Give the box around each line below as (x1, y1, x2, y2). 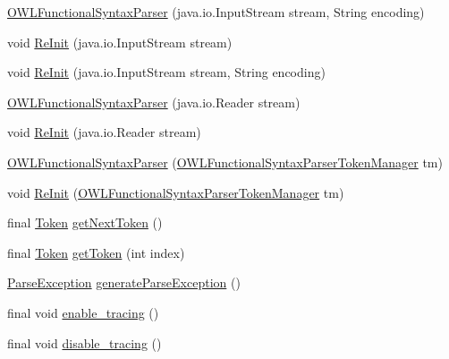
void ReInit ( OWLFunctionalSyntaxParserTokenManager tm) (7, 183, 344, 201)
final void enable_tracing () (7, 303, 159, 321)
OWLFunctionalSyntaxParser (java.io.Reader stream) (7, 92, 301, 111)
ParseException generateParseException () (7, 273, 241, 292)
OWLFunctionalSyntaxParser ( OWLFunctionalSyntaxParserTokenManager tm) (7, 152, 443, 171)
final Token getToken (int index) (7, 243, 185, 261)
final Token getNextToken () (7, 213, 163, 232)
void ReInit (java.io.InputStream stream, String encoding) (7, 63, 326, 81)
